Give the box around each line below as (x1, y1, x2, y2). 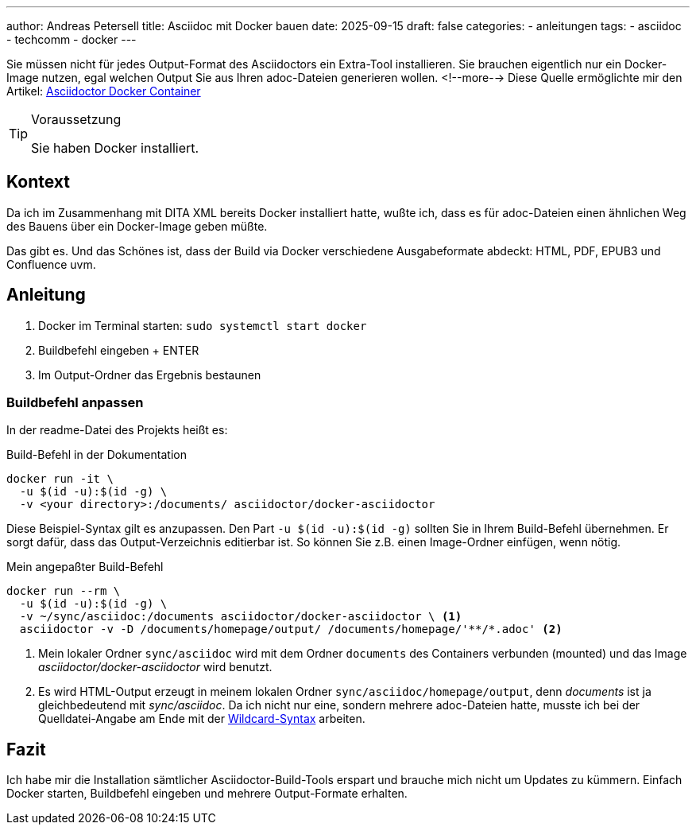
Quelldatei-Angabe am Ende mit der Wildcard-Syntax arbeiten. (38, 712, 365, 726)
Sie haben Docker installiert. (31, 140, 199, 156)
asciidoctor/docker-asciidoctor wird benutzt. (38, 660, 273, 674)
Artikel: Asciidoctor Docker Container (6, 84, 201, 98)
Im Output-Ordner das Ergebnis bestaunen (38, 367, 261, 382)
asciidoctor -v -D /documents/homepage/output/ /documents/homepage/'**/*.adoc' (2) (19, 623, 563, 636)
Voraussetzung (31, 111, 122, 127)
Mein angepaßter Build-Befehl (6, 560, 164, 574)
